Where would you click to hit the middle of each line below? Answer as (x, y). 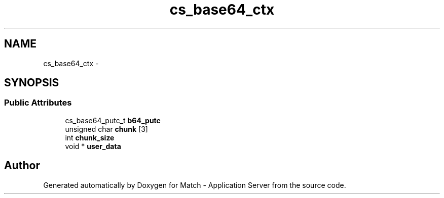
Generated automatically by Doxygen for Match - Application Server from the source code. (195, 185)
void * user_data (93, 146)
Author (22, 166)
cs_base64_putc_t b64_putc (113, 120)
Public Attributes (38, 103)
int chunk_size (90, 137)
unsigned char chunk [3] (106, 129)
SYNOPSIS (32, 83)
